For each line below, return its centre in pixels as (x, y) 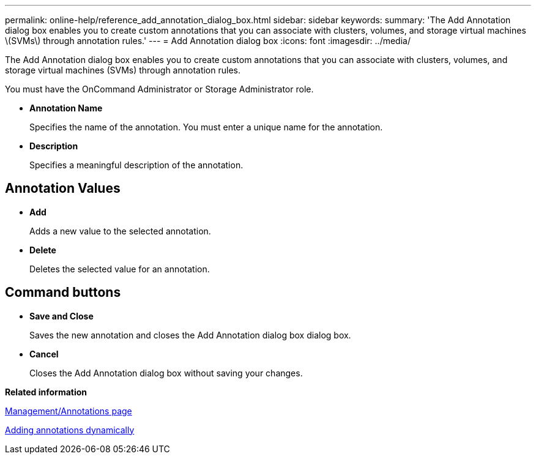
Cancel (44, 354)
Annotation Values (63, 188)
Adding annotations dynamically (70, 430)
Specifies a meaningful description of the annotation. (136, 165)
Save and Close (61, 316)
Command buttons (63, 293)
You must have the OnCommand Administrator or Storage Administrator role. (159, 89)
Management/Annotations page (69, 411)
